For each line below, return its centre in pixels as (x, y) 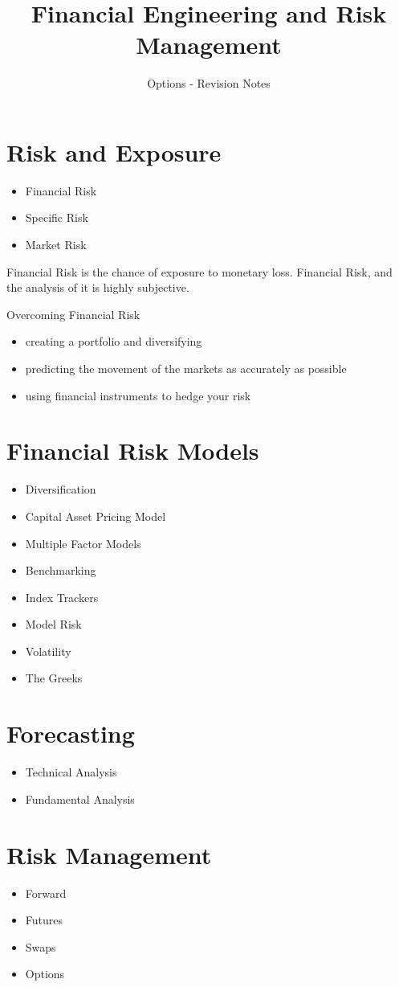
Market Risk (56, 245)
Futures (44, 920)
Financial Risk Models (133, 450)
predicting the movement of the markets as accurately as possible (186, 368)
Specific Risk (57, 217)
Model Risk (53, 624)
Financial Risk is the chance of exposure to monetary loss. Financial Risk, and (199, 271)
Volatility (48, 651)
